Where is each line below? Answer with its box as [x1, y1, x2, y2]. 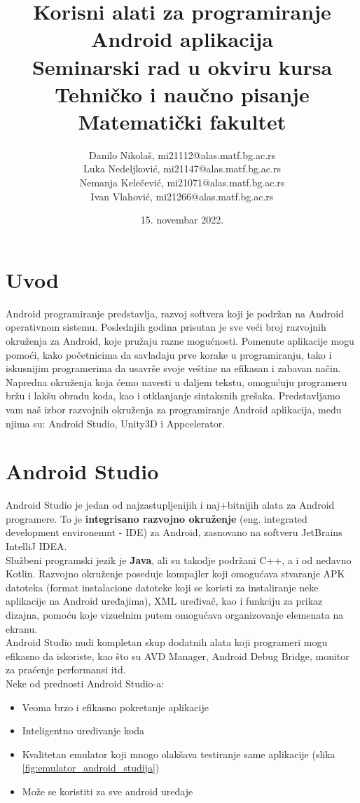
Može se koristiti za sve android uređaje [22, 783, 193, 798]
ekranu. [6, 621, 38, 636]
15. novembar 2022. [140, 212, 224, 227]
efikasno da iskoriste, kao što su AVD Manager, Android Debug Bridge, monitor [6, 648, 349, 663]
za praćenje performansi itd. [6, 662, 126, 677]
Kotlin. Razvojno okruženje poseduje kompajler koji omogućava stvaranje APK [6, 566, 345, 581]
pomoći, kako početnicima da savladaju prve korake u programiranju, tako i [6, 347, 332, 362]
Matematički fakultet [78, 107, 286, 135]
